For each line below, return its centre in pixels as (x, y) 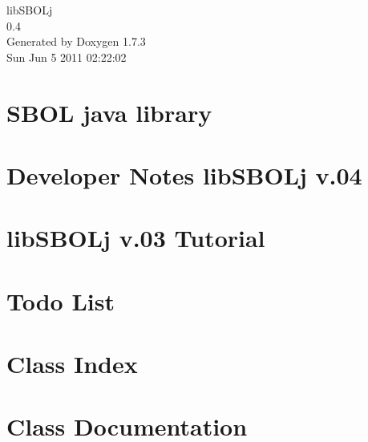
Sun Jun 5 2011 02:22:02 (67, 57)
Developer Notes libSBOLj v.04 (184, 174)
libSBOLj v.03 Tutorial (136, 238)
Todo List (61, 300)
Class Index (72, 364)
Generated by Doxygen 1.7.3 (76, 41)
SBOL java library (109, 112)
